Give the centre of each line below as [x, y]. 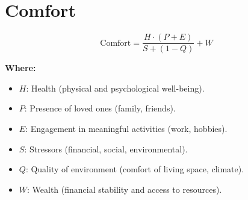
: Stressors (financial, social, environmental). [106, 148]
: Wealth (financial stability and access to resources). [125, 189]
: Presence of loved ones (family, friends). [100, 108]
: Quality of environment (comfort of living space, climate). [135, 169]
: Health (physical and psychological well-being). [115, 88]
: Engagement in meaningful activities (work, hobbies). [126, 128]
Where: [20, 68]
